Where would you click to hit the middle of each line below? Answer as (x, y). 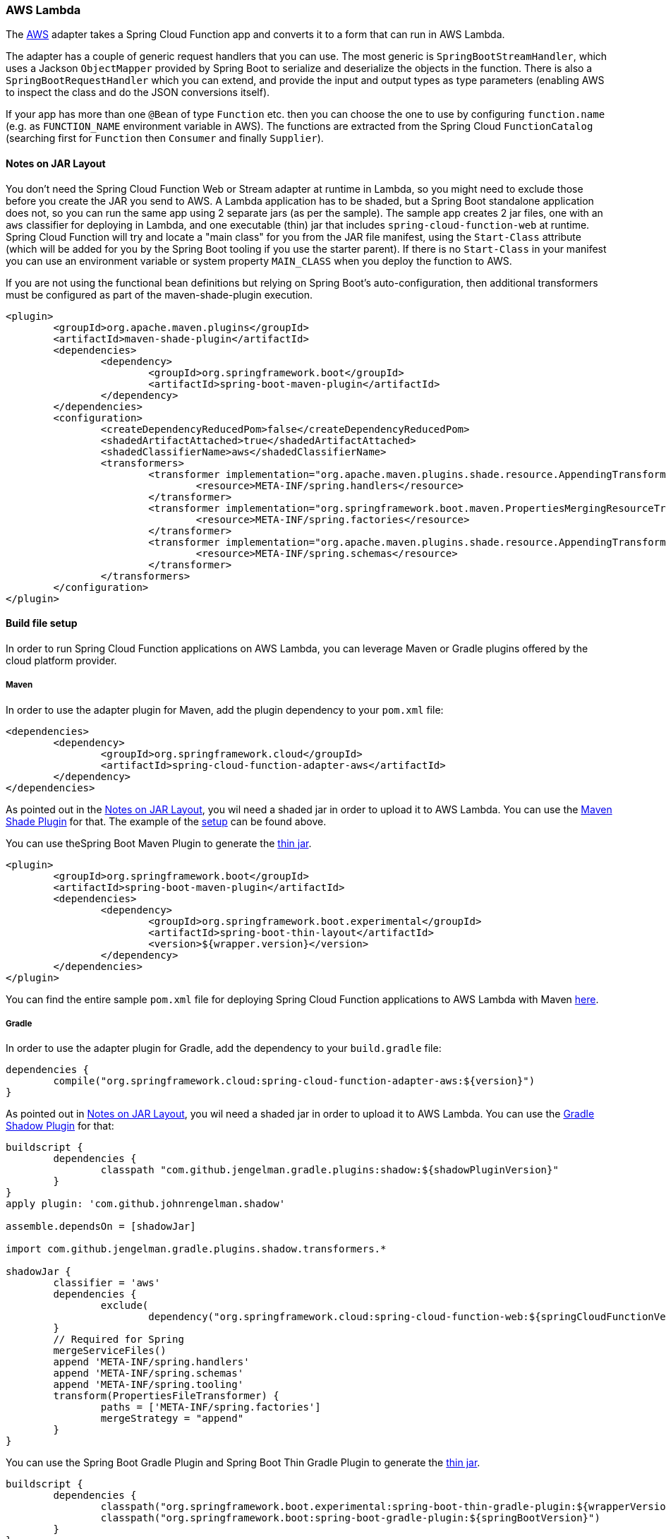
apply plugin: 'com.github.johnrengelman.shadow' (146, 1204)
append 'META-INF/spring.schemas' (149, 1373)
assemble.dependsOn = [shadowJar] (101, 1227)
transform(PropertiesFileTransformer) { (166, 1396)
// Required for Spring (119, 1340)
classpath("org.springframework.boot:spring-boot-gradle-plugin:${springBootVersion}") (350, 1518)
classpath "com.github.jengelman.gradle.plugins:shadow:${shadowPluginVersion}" (329, 1170)
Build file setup (42, 623)
